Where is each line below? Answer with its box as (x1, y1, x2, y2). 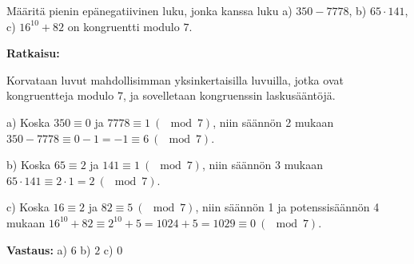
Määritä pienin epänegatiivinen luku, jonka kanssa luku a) (6, 2, 293, 18)
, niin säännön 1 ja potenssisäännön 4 (195, 199, 380, 215)
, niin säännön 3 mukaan (201, 156, 323, 173)
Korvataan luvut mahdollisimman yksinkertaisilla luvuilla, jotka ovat (6, 71, 344, 88)
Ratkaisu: (6, 45, 60, 61)
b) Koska (6, 156, 51, 173)
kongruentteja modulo (6, 87, 114, 104)
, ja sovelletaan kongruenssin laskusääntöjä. (122, 87, 336, 104)
